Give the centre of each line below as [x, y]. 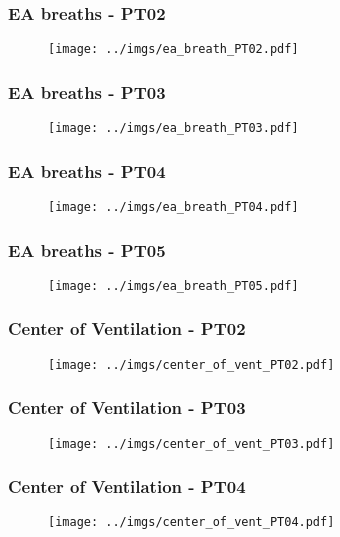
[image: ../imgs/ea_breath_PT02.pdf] [173, 49]
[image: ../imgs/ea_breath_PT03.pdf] [173, 128]
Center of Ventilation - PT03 [127, 407]
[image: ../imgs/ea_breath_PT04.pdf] [173, 206]
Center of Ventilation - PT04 [127, 486]
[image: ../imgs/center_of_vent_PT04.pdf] [191, 522]
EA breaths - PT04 [87, 170]
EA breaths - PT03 [87, 91]
